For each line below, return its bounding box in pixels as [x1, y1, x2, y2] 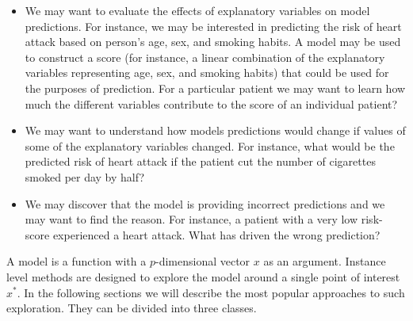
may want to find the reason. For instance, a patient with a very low [25, 211, 358, 227]
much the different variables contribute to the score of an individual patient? [25, 95, 398, 112]
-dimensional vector [155, 253, 250, 269]
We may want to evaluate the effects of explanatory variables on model [25, 2, 370, 18]
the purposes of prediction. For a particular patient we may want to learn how [25, 79, 406, 96]
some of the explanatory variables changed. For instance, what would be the [25, 137, 395, 154]
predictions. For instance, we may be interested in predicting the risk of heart [25, 17, 402, 34]
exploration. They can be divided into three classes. [6, 300, 257, 316]
